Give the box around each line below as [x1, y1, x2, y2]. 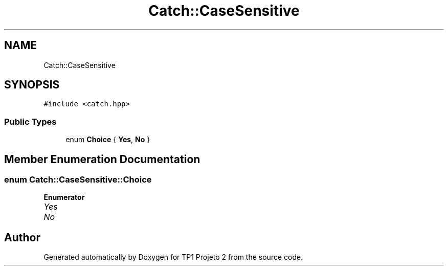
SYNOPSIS [4, 78, 60, 92]
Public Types [4, 116, 57, 127]
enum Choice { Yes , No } [65, 135, 150, 144]
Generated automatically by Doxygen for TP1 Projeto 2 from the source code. [43, 253, 303, 262]
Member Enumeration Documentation [4, 152, 200, 166]
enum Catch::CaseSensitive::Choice [4, 174, 152, 185]
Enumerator [43, 193, 85, 202]
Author [4, 231, 40, 244]
